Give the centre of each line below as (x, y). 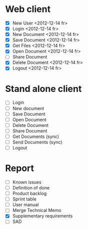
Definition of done (31, 188)
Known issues (27, 182)
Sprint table (24, 199)
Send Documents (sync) (37, 142)
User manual (25, 205)
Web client (28, 9)
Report (19, 168)
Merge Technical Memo (37, 210)
